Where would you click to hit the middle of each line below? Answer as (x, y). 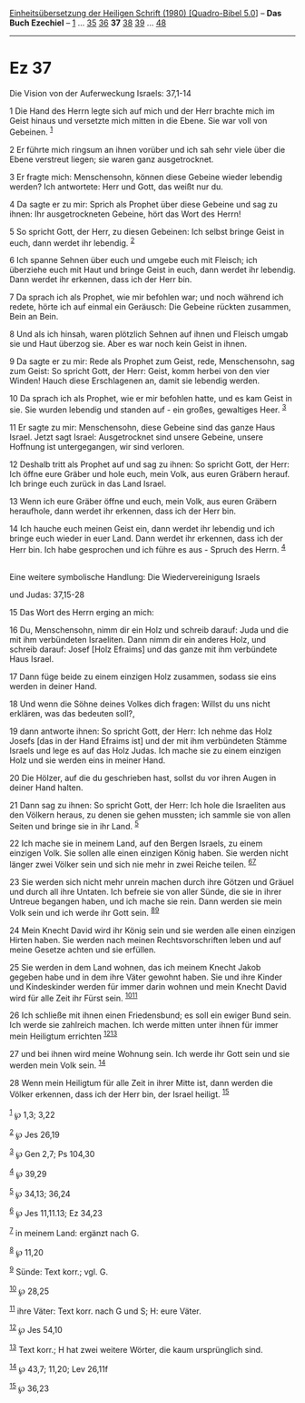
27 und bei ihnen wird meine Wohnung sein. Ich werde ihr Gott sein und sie (150, 1053)
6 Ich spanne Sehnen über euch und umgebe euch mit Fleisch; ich (133, 260)
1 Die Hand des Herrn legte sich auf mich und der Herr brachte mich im (142, 111)
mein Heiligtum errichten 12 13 (64, 1035)
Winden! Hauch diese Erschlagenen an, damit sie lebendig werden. (135, 381)
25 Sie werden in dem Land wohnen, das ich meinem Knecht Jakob (135, 967)
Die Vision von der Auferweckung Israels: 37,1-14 (101, 93)
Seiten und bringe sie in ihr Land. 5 (74, 825)
